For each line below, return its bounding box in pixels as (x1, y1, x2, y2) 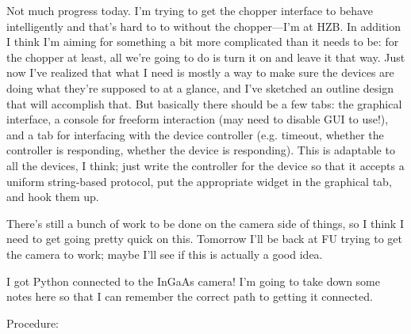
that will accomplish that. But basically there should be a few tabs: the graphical (6, 95, 402, 112)
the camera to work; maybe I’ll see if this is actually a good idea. (6, 245, 323, 262)
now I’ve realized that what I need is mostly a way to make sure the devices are (6, 64, 394, 81)
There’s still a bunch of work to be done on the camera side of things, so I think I (6, 214, 404, 231)
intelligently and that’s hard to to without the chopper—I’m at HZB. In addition (6, 17, 401, 34)
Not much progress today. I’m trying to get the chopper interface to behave (6, 2, 373, 18)
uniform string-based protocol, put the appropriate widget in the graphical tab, (6, 173, 392, 189)
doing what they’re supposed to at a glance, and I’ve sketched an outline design (6, 79, 394, 96)
